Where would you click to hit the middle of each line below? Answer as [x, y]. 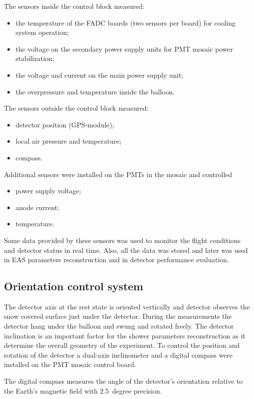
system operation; [42, 32]
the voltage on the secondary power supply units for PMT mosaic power [124, 48]
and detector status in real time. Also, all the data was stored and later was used [126, 250]
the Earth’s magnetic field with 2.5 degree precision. [83, 390]
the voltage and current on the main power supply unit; [99, 75]
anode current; [37, 207]
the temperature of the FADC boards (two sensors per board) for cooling [126, 22]
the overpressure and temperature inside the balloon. [95, 91]
